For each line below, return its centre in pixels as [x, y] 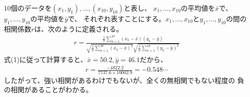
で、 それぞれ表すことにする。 [117, 18]
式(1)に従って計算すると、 [46, 59]
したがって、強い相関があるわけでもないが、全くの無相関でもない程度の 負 [124, 80]
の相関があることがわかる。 [48, 89]
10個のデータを [28, 8]
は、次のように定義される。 [79, 28]
